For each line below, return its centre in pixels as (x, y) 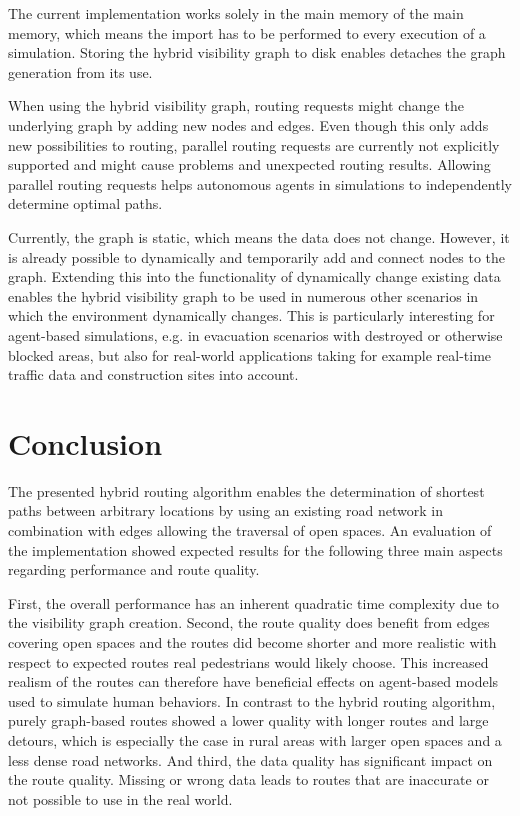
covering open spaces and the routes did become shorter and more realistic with (252, 641)
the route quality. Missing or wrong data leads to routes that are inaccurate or (248, 779)
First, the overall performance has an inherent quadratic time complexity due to (253, 602)
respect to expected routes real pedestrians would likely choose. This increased (248, 661)
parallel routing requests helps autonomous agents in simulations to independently (260, 183)
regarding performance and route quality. (134, 569)
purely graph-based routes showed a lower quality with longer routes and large (248, 720)
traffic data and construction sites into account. (153, 374)
